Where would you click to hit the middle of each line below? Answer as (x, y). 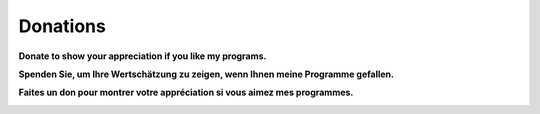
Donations (62, 26)
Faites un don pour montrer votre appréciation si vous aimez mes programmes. (186, 92)
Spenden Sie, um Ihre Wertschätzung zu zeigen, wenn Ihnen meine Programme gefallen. (206, 74)
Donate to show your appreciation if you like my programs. (142, 56)
